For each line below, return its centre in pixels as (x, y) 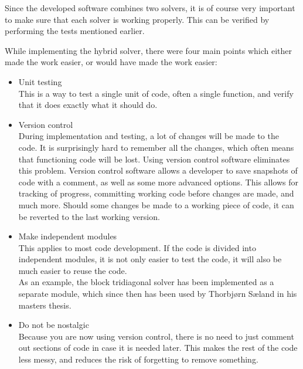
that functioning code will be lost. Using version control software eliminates (154, 159)
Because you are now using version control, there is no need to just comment (156, 336)
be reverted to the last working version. (89, 216)
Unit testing (40, 81)
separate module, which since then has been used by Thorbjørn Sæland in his (158, 294)
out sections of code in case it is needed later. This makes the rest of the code (158, 348)
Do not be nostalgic (54, 325)
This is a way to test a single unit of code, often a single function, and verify (156, 93)
